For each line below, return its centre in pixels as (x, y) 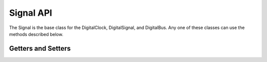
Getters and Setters (40, 48)
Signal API (31, 13)
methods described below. (36, 34)
